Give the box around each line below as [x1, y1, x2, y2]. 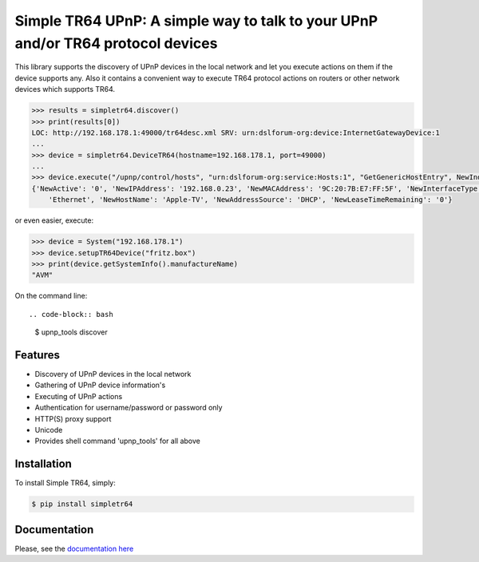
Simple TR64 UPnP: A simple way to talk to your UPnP [14, 12, 378, 30]
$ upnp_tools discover [34, 327, 108, 337]
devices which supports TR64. [14, 85, 116, 94]
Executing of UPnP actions [34, 391, 123, 401]
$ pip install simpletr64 [31, 500, 133, 509]
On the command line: [14, 291, 88, 301]
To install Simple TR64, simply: [14, 478, 116, 488]
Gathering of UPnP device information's [34, 380, 166, 390]
